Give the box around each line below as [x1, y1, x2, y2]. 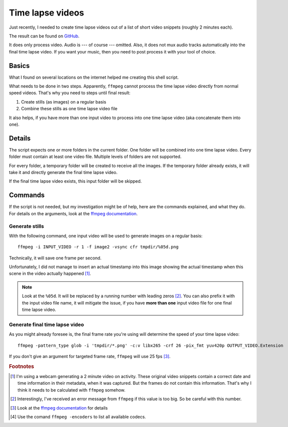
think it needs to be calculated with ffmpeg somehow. [17, 387, 126, 393]
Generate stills [9, 222, 44, 229]
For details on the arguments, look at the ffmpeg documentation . [9, 210, 138, 216]
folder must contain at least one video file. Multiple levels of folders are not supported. [9, 154, 182, 160]
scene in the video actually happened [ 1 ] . [9, 271, 92, 276]
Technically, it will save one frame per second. [9, 255, 102, 261]
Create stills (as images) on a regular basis [21, 99, 107, 104]
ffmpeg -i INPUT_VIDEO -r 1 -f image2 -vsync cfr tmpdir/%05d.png [17, 244, 179, 250]
